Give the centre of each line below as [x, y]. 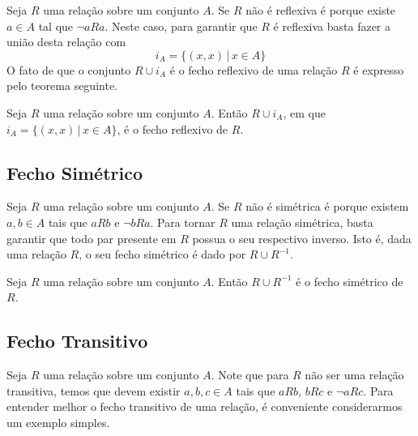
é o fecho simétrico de [350, 281]
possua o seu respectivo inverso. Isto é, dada [302, 238]
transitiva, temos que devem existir [94, 390]
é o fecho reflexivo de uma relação [254, 69]
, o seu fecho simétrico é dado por [162, 254]
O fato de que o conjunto [69, 69]
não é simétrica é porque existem [327, 206]
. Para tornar [183, 222]
